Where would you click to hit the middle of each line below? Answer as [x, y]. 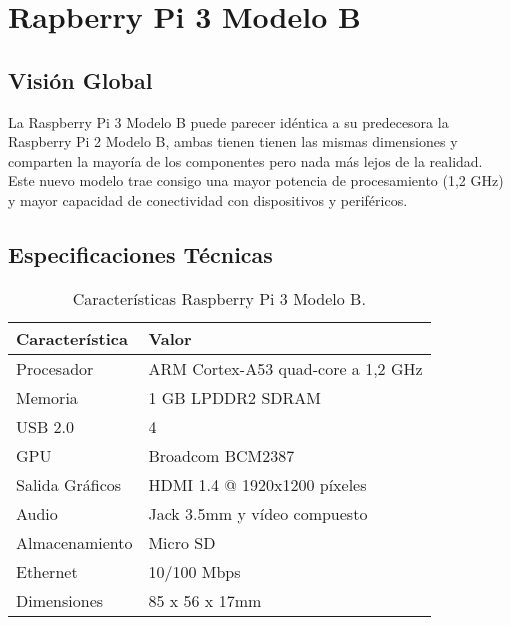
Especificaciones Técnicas [140, 253]
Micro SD [182, 542]
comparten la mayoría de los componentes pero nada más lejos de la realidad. [245, 160]
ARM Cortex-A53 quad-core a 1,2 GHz [285, 368]
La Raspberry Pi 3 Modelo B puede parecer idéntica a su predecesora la [228, 121]
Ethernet [47, 571]
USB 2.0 [45, 426]
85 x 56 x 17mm [205, 600]
